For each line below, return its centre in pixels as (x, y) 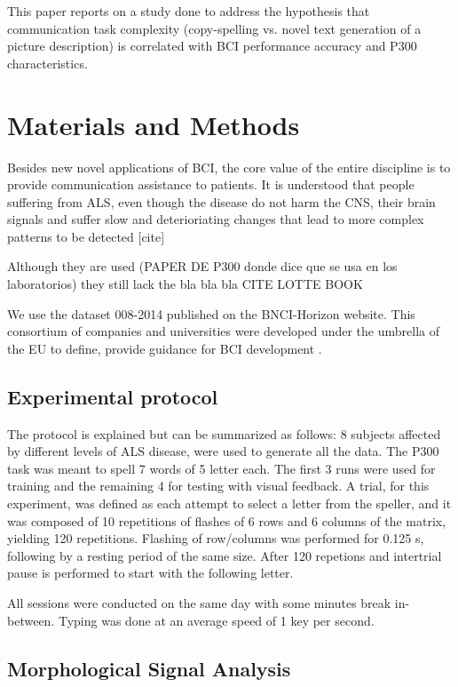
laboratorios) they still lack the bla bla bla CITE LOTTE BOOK (185, 284)
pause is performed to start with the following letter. (150, 573)
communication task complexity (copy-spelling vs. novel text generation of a (214, 28)
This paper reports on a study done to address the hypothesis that (189, 11)
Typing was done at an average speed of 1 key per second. (216, 620)
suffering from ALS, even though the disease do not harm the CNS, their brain (221, 201)
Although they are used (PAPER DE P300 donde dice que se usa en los (202, 266)
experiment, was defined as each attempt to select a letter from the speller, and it (229, 503)
